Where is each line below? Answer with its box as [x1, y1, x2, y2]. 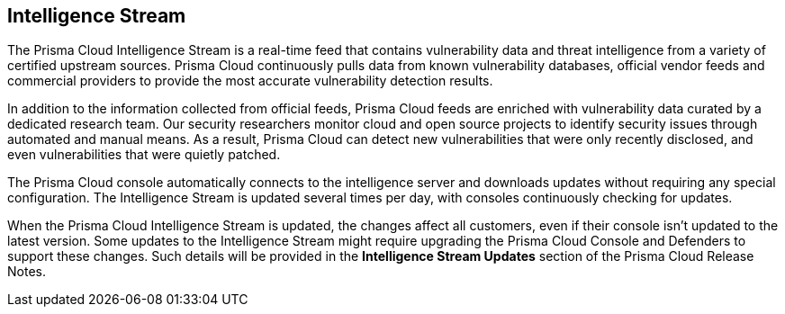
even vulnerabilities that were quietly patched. [7, 147, 281, 163]
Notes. [7, 264, 46, 280]
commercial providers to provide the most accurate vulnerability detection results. [7, 73, 493, 89]
